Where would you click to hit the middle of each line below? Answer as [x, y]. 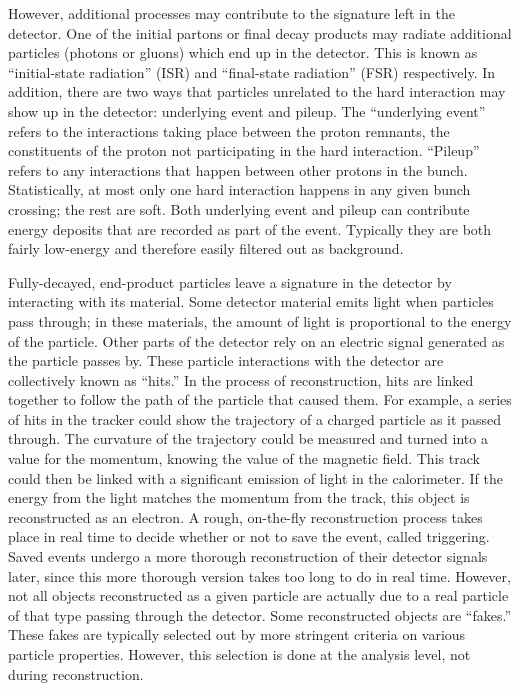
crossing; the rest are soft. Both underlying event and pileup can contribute [239, 208]
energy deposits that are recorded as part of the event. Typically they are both [250, 228]
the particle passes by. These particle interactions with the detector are [226, 360]
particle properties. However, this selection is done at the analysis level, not [239, 654]
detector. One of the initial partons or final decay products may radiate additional [260, 32]
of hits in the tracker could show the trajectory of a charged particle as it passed [254, 418]
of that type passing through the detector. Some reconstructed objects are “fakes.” [260, 614]
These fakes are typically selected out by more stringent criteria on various [237, 634]
